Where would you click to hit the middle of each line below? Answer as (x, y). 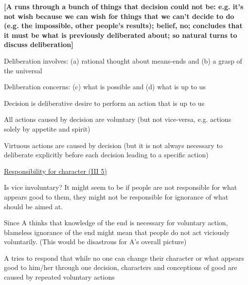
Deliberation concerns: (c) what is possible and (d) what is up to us (105, 87)
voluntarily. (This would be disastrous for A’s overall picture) (95, 242)
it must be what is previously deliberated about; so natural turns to (121, 35)
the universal (23, 70)
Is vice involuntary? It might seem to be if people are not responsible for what (121, 187)
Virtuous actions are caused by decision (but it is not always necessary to (113, 145)
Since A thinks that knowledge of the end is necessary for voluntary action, (116, 223)
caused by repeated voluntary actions (59, 277)
